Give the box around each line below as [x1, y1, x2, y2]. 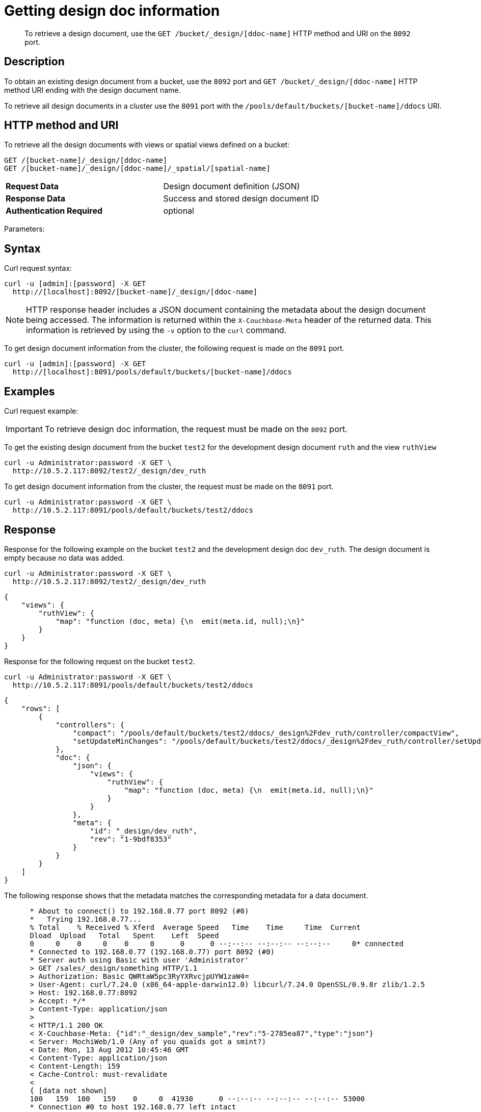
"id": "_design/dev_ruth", [90, 826, 198, 835]
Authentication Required [6, 206, 103, 216]
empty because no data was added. [4, 553, 125, 562]
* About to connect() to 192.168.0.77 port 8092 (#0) [30, 906, 249, 915]
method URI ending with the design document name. [4, 85, 181, 94]
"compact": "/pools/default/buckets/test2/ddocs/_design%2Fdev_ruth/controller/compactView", [72, 728, 460, 737]
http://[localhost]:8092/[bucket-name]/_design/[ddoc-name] [12, 288, 258, 296]
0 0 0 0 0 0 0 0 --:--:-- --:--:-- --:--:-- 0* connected [30, 939, 404, 948]
